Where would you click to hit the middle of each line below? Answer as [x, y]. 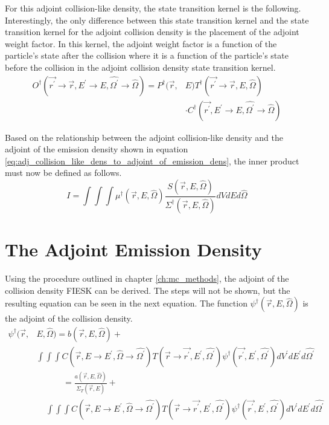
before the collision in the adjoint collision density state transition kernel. [140, 67]
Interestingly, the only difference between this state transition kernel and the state [157, 20]
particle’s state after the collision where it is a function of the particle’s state [147, 55]
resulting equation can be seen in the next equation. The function [126, 303]
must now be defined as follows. [63, 173]
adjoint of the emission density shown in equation [97, 149]
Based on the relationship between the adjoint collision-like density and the [144, 137]
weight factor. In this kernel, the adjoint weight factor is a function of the [141, 43]
